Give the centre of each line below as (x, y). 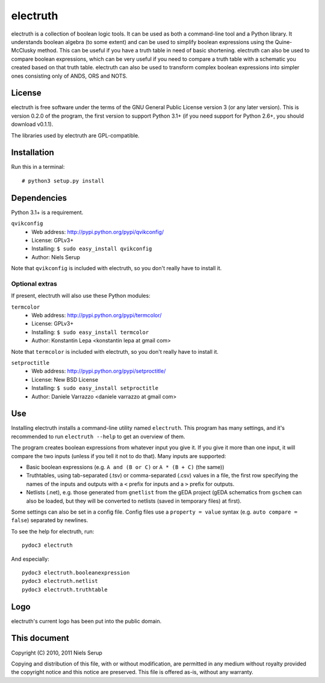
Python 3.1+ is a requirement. (47, 212)
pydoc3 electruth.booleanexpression (76, 572)
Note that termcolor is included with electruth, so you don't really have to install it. (115, 351)
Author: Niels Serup (56, 257)
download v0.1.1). (32, 124)
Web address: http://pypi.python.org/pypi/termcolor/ (97, 315)
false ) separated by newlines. (50, 520)
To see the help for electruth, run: (53, 531)
